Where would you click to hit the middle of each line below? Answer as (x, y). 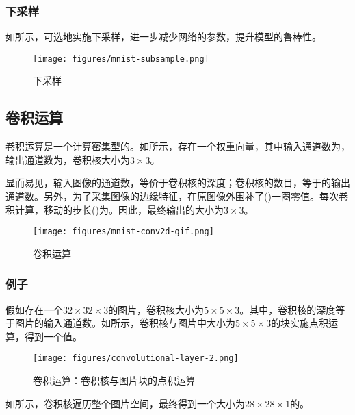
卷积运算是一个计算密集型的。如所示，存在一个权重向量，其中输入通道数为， (178, 146)
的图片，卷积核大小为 (156, 309)
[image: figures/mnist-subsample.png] (121, 59)
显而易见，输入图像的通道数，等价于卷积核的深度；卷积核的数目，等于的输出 (178, 183)
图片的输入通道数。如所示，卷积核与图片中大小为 (125, 323)
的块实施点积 (300, 323)
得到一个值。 (53, 336)
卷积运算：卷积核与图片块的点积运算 (114, 380)
